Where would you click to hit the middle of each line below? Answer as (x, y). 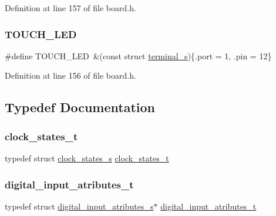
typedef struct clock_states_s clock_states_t (87, 158)
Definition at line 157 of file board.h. (70, 8)
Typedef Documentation (80, 107)
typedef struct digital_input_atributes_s (79, 206)
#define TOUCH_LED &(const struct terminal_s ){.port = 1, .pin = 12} (138, 55)
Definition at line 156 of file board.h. (70, 75)
